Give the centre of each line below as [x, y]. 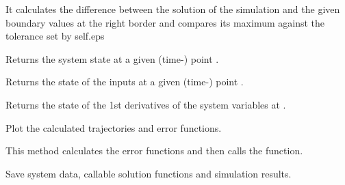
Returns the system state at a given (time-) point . [112, 58]
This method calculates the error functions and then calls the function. [154, 151]
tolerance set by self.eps [55, 36]
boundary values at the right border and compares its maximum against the [165, 22]
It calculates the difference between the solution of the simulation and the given [173, 9]
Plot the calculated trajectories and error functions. [114, 127]
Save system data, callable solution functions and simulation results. [149, 173]
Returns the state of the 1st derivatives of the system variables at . [146, 104]
